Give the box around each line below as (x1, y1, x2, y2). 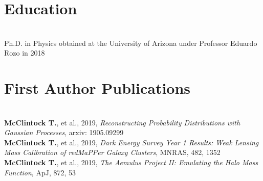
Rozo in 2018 (4, 47, 45, 58)
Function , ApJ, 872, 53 (4, 167, 76, 177)
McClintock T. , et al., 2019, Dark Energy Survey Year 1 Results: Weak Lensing (4, 137, 259, 147)
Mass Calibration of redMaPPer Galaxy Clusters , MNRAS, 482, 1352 (4, 147, 221, 158)
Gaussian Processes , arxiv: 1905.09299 (4, 127, 124, 138)
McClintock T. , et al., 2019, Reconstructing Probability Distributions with (4, 117, 240, 127)
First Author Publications (4, 77, 191, 98)
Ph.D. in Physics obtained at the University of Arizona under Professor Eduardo (4, 37, 257, 48)
